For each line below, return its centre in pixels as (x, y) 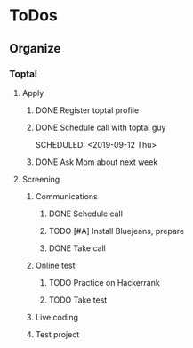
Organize (35, 49)
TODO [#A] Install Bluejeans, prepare (117, 231)
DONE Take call (77, 248)
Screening (41, 179)
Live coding (56, 317)
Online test (55, 265)
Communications (66, 196)
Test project (57, 334)
